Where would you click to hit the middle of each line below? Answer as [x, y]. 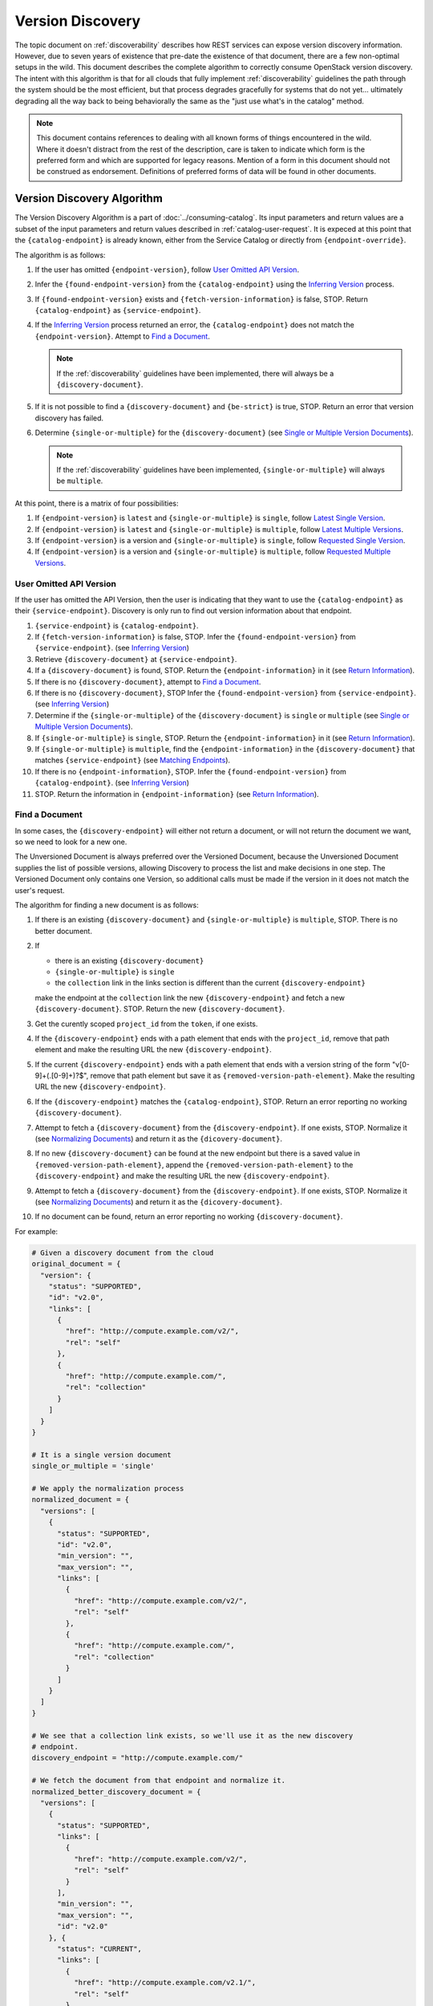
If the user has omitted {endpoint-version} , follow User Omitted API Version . [167, 270]
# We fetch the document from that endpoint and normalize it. [159, 1781]
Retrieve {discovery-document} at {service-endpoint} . [136, 659]
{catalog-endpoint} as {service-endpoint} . [118, 311]
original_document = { [76, 1264]
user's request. [40, 890]
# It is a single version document [101, 1455]
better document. [63, 931]
